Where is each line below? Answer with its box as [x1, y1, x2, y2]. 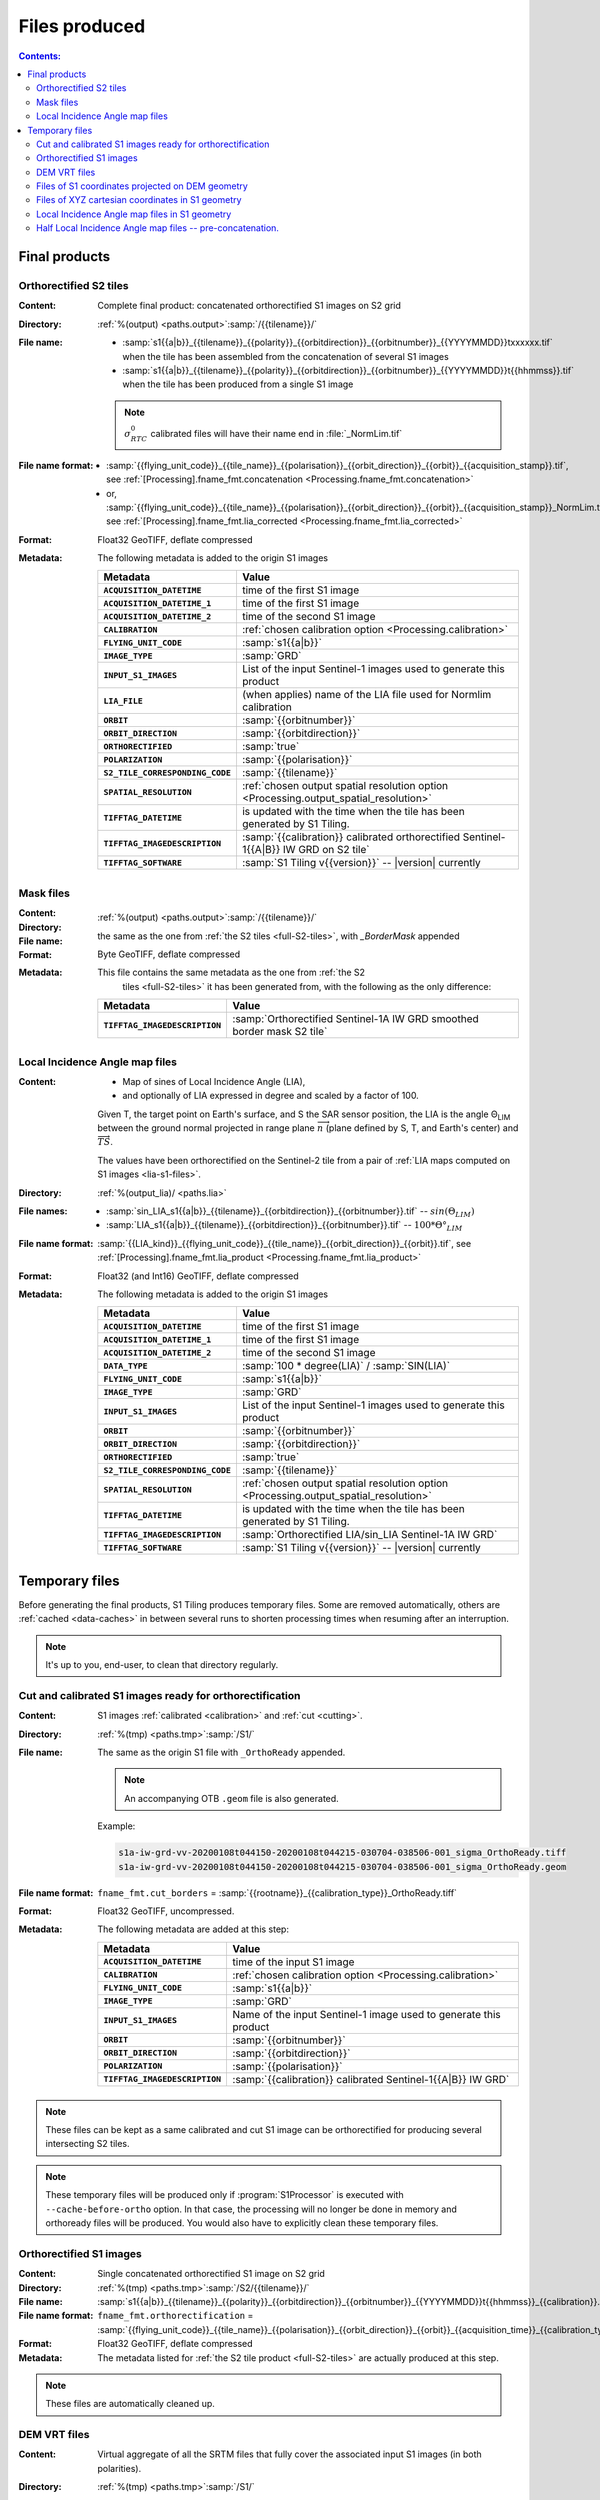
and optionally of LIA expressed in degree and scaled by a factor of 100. [122, 1090, 419, 1102]
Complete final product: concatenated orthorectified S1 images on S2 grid [97, 300, 402, 312]
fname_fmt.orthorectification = [97, 2310, 254, 2322]
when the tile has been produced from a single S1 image [122, 378, 354, 390]
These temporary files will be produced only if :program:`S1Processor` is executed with [45, 2189, 404, 2201]
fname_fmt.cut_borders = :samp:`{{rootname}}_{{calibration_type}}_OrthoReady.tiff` [97, 1886, 457, 1899]
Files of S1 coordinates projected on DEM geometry [36, 180, 249, 192]
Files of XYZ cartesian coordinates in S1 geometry [36, 194, 242, 206]
